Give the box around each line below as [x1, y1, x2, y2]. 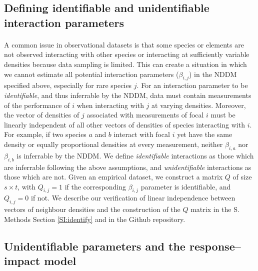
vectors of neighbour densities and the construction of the [4, 204, 180, 214]
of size [232, 171, 252, 182]
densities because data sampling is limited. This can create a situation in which [4, 58, 247, 69]
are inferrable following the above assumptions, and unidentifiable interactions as [4, 161, 251, 172]
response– [189, 238, 241, 253]
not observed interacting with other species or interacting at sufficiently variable [4, 49, 249, 59]
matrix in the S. [190, 204, 239, 214]
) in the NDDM [189, 68, 237, 79]
